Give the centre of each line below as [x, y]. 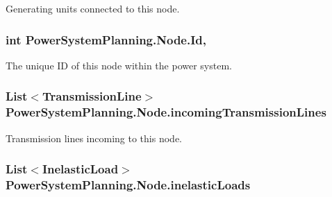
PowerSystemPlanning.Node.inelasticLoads [128, 184]
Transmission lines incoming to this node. [94, 138]
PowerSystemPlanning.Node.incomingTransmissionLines [166, 112]
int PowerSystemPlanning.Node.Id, [106, 39]
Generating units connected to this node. [93, 8]
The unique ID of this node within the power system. [119, 65]
